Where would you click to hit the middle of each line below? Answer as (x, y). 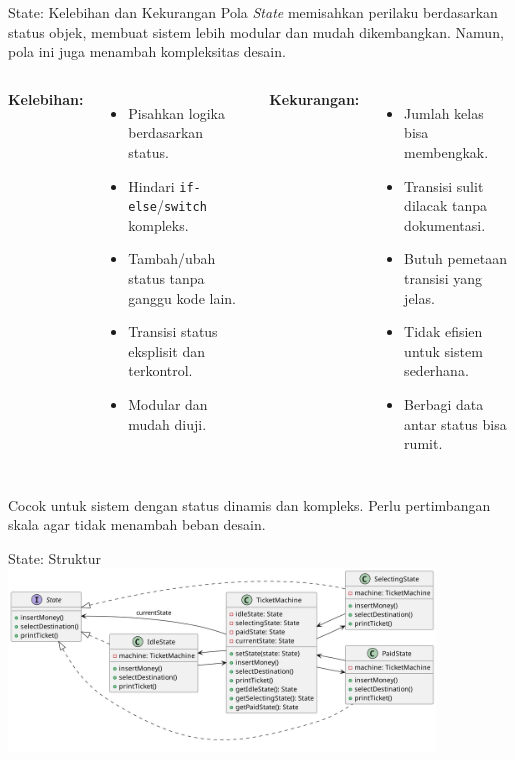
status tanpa (166, 278)
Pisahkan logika (176, 112)
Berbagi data (444, 403)
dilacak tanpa (445, 205)
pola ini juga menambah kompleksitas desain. (147, 51)
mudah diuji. (167, 423)
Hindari (151, 185)
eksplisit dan (167, 350)
